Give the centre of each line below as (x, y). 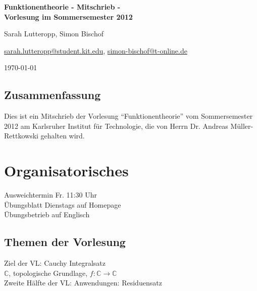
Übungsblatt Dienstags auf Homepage (63, 204)
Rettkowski (21, 136)
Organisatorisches (66, 171)
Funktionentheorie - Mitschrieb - (62, 7)
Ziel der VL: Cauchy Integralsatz (55, 263)
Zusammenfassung (53, 95)
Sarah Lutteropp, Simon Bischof (54, 34)
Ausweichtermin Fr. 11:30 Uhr (50, 195)
